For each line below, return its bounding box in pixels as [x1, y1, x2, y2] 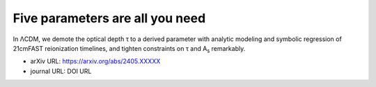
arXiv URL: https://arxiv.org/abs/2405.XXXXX [30, 57, 161, 65]
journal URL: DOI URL [30, 67, 92, 75]
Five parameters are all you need [13, 10, 206, 26]
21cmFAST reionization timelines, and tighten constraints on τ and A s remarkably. [13, 44, 246, 54]
